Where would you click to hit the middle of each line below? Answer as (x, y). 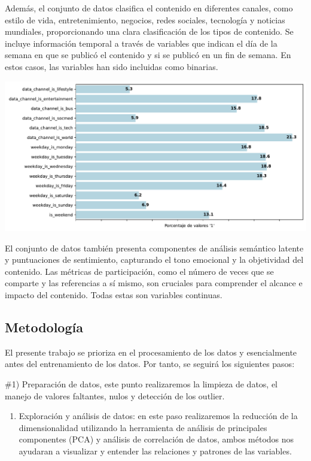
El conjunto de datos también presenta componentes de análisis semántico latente (154, 248)
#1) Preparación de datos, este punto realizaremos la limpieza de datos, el (141, 384)
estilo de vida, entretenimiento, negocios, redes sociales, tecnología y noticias (145, 19)
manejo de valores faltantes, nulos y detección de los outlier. (115, 395)
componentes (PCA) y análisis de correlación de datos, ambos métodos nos (156, 439)
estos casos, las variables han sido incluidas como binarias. (112, 66)
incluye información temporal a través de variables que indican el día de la (141, 43)
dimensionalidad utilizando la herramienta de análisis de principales (143, 427)
